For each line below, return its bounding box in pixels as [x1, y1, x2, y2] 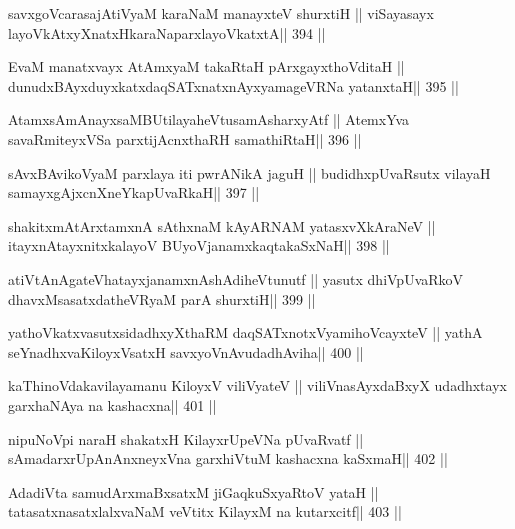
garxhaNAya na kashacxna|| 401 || [8, 394, 217, 415]
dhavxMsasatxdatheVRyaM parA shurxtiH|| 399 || [8, 288, 316, 309]
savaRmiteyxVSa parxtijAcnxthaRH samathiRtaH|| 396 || [8, 128, 362, 149]
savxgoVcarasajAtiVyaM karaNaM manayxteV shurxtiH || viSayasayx [8, 3, 434, 23]
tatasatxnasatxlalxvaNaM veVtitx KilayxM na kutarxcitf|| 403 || [8, 501, 402, 522]
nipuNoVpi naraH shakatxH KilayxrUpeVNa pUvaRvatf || [8, 428, 364, 449]
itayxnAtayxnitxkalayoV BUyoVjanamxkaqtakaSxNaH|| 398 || [8, 235, 390, 256]
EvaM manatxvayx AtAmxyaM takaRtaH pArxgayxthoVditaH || [8, 56, 405, 77]
